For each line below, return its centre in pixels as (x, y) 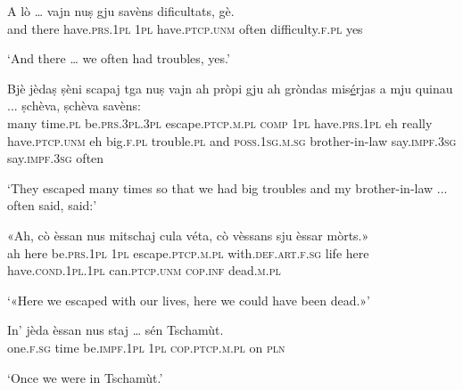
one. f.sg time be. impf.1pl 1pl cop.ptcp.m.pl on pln (146, 347)
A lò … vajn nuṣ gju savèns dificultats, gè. (121, 11)
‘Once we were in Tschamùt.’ (85, 377)
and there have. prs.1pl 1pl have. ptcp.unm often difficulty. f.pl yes (185, 28)
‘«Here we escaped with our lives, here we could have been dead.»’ (189, 300)
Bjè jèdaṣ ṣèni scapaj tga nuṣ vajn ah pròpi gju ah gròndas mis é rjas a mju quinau (230, 88)
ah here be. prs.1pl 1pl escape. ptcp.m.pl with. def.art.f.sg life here (188, 252)
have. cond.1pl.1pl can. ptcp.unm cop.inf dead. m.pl (144, 270)
